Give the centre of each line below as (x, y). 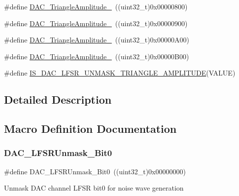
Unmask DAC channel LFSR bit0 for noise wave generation (94, 188)
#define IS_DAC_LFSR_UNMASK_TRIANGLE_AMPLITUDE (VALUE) (120, 73)
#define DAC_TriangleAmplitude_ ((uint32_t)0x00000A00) (97, 40)
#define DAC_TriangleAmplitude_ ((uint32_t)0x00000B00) (97, 56)
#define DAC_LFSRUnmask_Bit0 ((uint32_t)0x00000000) (95, 171)
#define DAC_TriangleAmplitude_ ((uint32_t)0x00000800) (96, 6)
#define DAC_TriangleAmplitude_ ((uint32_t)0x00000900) (96, 23)
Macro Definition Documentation (90, 129)
